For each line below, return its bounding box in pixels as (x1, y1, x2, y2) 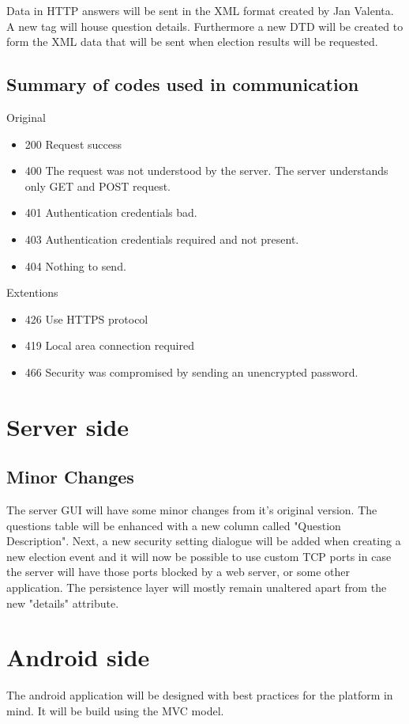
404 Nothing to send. (24, 257, 126, 274)
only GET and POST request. (24, 177, 171, 194)
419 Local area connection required (24, 337, 194, 354)
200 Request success (24, 135, 122, 152)
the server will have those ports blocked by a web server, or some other (6, 563, 350, 580)
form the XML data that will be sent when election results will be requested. (6, 33, 378, 50)
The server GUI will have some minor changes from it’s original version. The (6, 502, 377, 518)
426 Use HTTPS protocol (24, 310, 148, 327)
